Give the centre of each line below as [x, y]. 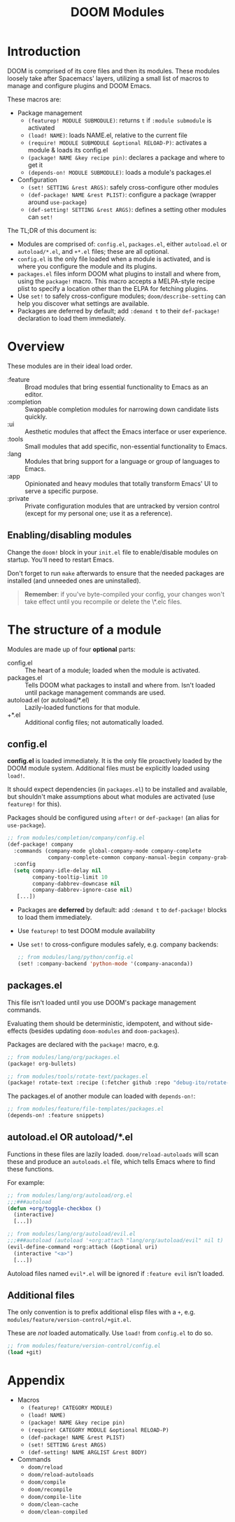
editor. [34, 394]
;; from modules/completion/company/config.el [76, 838]
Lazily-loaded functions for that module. [83, 707]
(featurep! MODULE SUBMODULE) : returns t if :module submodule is [120, 120]
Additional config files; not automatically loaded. [94, 722]
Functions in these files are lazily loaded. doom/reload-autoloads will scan [113, 1154]
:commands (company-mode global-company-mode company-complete [107, 851]
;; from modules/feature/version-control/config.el [84, 1346]
